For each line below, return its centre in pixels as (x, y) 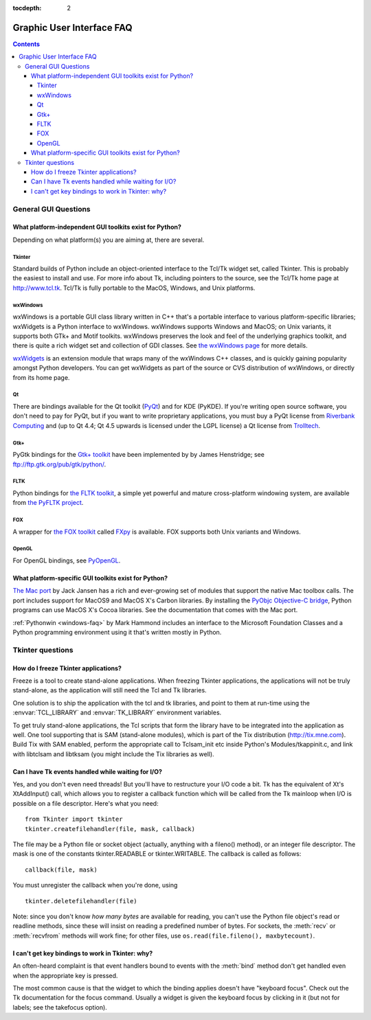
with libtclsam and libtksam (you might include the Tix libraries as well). (113, 754)
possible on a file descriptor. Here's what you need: (86, 803)
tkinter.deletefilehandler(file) (81, 901)
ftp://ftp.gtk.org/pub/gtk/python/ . (59, 464)
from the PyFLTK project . (48, 503)
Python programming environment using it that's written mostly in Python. (117, 632)
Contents (26, 44)
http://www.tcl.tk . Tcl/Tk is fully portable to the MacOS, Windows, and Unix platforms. (134, 288)
